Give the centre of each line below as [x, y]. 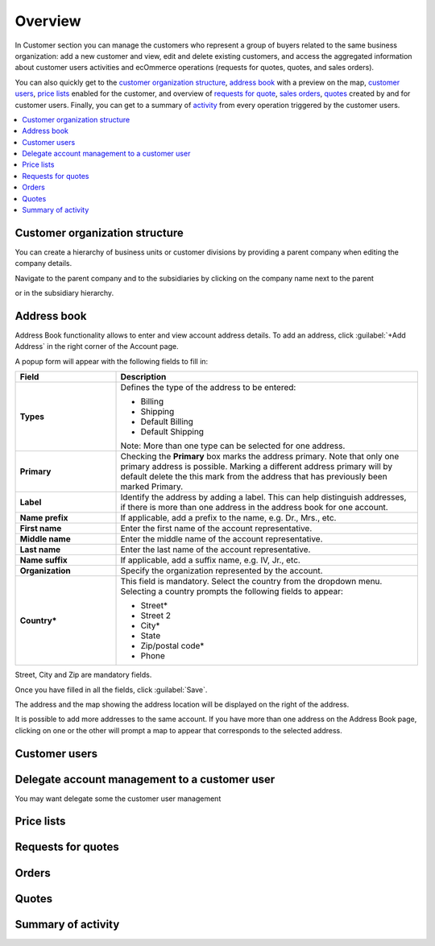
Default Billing [167, 421]
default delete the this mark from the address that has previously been [254, 477]
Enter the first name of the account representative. [216, 529]
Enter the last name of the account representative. [215, 550]
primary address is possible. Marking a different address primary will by [257, 467]
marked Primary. [152, 487]
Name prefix [44, 518]
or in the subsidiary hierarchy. [64, 293]
